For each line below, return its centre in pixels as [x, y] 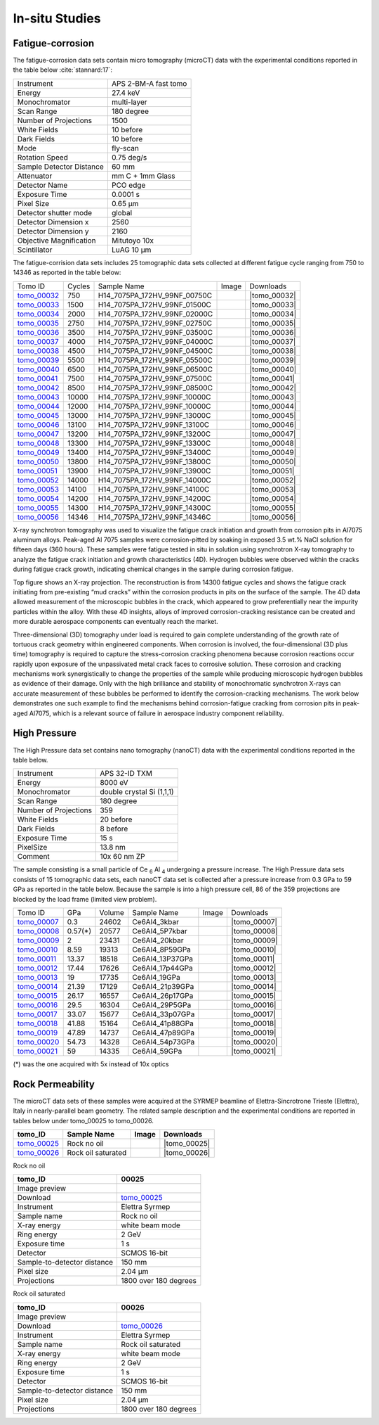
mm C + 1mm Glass [143, 176]
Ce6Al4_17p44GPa [162, 968]
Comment [34, 857]
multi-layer [129, 102]
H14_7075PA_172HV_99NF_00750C [155, 295]
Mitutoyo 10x [133, 241]
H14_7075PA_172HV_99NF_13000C [154, 415]
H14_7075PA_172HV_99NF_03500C [155, 332]
